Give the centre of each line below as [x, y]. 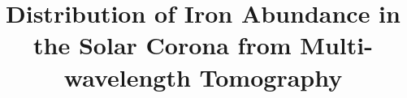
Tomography [271, 77]
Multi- [336, 45]
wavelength [127, 77]
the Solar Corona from [162, 45]
